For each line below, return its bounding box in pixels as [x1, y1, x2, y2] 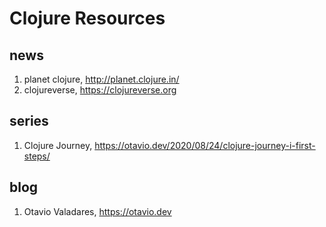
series [9, 113, 49, 130]
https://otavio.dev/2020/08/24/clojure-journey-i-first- [94, 139, 316, 151]
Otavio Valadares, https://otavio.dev [23, 205, 172, 217]
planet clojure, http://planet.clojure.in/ [23, 73, 180, 85]
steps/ [23, 150, 51, 162]
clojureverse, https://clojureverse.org [23, 84, 177, 96]
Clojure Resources [9, 7, 166, 30]
